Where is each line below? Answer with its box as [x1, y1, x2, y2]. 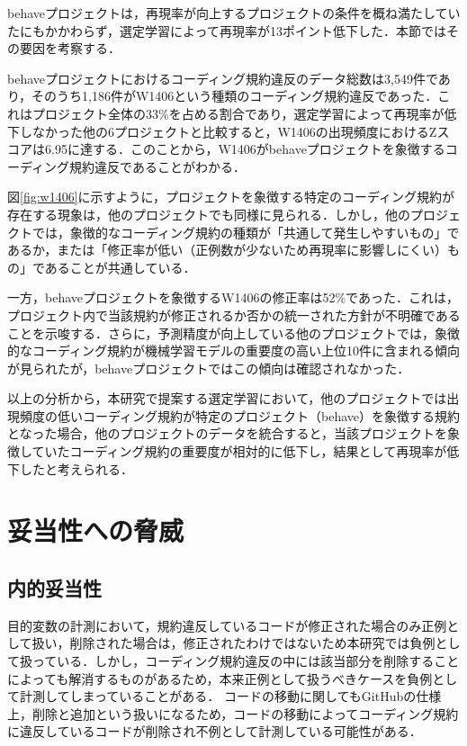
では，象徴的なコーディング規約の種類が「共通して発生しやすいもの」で [31, 222, 460, 241]
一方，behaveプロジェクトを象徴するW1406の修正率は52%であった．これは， [7, 288, 459, 307]
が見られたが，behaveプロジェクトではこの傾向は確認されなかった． [7, 358, 410, 377]
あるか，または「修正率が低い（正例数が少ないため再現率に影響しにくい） [7, 240, 447, 259]
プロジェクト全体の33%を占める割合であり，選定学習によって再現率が [31, 103, 445, 122]
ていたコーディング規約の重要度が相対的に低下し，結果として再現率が [31, 442, 447, 461]
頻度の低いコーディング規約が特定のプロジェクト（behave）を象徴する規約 [19, 406, 461, 425]
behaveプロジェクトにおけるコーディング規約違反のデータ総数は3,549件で [7, 68, 438, 87]
